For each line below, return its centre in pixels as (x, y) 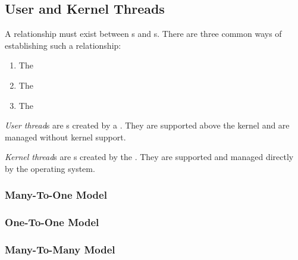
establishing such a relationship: (63, 45)
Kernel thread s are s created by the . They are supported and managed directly (149, 157)
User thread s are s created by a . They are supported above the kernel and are (147, 125)
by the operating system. (50, 168)
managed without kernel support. (65, 137)
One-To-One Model (52, 222)
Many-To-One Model (56, 195)
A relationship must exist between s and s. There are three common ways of (143, 34)
